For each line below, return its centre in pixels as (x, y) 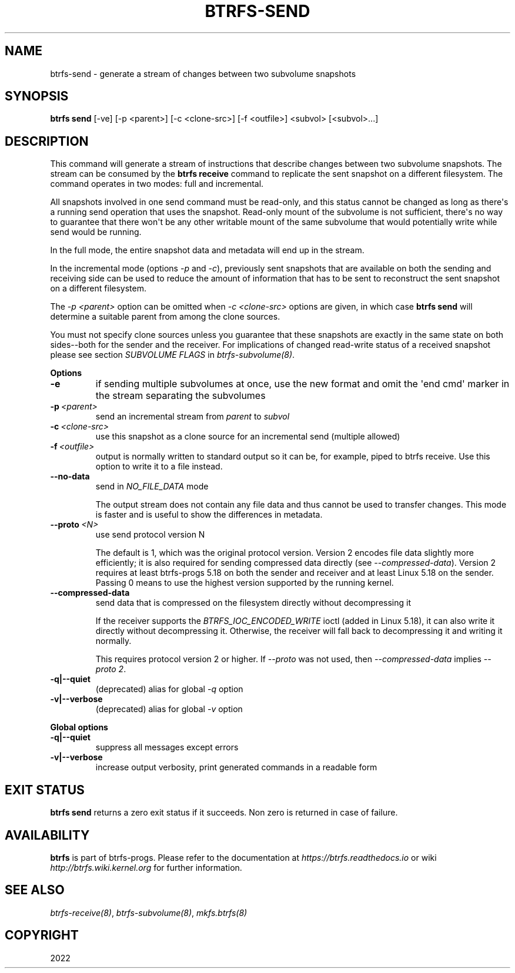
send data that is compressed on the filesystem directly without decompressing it (253, 603)
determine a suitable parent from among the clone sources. (165, 317)
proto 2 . (111, 669)
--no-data (70, 477)
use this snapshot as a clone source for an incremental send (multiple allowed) (248, 437)
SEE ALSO (35, 890)
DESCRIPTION (47, 141)
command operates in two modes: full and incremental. (157, 184)
